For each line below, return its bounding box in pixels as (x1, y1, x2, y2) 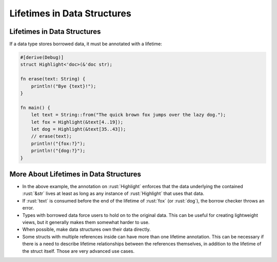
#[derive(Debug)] (20, 54, 64, 61)
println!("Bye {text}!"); (31, 83, 96, 89)
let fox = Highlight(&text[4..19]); (31, 119, 123, 125)
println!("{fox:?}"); (31, 140, 86, 146)
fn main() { (20, 105, 51, 110)
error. (22, 205, 34, 211)
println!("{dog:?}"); (31, 148, 86, 154)
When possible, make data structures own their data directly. (22, 226, 151, 233)
